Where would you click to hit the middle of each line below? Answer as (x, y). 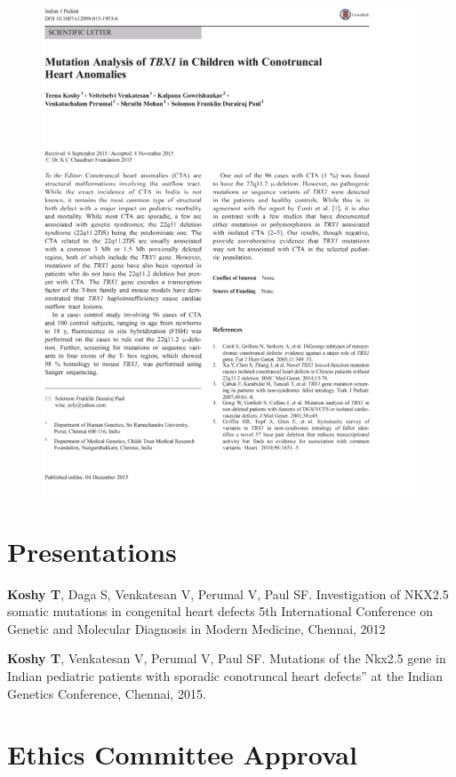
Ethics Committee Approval (182, 754)
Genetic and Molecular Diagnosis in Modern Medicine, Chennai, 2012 (196, 628)
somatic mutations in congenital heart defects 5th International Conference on (220, 611)
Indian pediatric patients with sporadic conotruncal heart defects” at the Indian (225, 675)
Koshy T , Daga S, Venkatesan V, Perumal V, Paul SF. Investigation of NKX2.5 (228, 593)
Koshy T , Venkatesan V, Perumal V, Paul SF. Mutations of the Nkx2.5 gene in (227, 658)
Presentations (92, 551)
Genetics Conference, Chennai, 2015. (107, 693)
